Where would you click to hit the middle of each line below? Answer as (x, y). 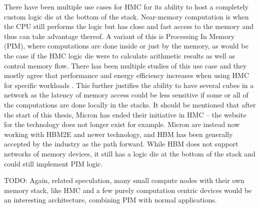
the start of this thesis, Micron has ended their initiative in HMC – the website (125, 114)
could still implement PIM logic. (53, 163)
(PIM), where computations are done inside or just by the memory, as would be (126, 46)
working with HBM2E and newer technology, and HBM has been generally (118, 134)
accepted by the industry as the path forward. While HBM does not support (121, 144)
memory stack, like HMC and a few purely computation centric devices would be (128, 190)
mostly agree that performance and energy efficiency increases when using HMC (127, 75)
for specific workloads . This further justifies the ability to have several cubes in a (129, 85)
